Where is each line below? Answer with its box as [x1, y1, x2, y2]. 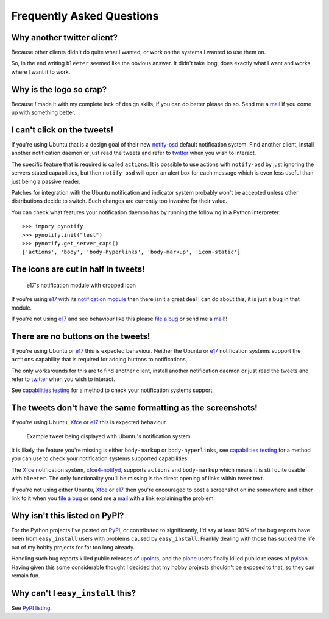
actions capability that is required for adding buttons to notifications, [11, 356, 188, 363]
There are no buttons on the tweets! [11, 331, 150, 341]
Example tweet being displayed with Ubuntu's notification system [26, 432, 191, 440]
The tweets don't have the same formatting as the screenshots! [11, 403, 258, 413]
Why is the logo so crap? [11, 84, 107, 95]
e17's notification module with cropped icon [26, 281, 136, 289]
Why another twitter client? [11, 32, 118, 43]
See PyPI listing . [11, 604, 52, 612]
